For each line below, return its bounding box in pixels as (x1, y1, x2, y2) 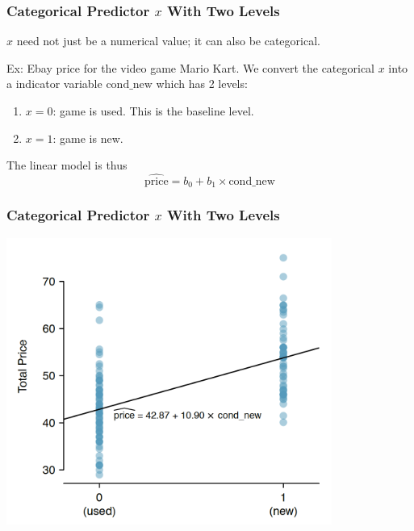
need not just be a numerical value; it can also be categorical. (16, 32, 320, 49)
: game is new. (52, 129, 123, 146)
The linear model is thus (6, 157, 128, 174)
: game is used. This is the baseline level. (52, 102, 254, 119)
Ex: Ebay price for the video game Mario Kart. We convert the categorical (6, 59, 375, 76)
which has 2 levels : (156, 75, 248, 92)
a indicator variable (6, 75, 102, 92)
